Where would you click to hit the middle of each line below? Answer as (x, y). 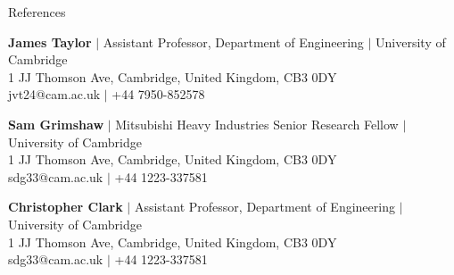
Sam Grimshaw (56, 124)
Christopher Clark (66, 207)
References (37, 12)
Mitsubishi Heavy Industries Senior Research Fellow (257, 124)
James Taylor (50, 42)
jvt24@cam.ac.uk (54, 94)
